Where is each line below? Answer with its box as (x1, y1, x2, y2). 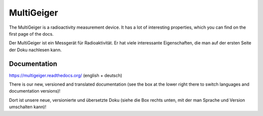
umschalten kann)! (9, 104, 46, 110)
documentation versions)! (9, 88, 61, 94)
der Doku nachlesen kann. (9, 47, 62, 53)
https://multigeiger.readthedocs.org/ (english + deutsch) (9, 72, 123, 78)
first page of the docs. (9, 31, 54, 37)
